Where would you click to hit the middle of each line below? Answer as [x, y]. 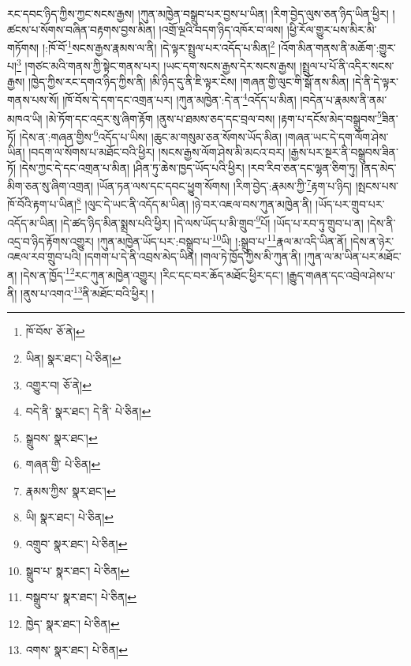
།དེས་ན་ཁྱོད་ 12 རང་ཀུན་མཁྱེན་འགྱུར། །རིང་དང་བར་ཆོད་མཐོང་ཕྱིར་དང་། [152, 273]
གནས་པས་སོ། [33, 99]
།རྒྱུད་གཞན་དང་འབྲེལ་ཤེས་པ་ [341, 275]
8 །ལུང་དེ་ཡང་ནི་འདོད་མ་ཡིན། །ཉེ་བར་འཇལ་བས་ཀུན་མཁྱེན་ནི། [194, 203]
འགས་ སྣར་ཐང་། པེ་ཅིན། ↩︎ [77, 650]
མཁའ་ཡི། [25, 118]
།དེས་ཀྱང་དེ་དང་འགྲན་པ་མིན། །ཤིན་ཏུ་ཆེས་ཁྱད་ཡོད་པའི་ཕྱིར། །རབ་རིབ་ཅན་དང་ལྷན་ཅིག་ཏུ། [189, 167]
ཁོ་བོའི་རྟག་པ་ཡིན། [42, 204]
